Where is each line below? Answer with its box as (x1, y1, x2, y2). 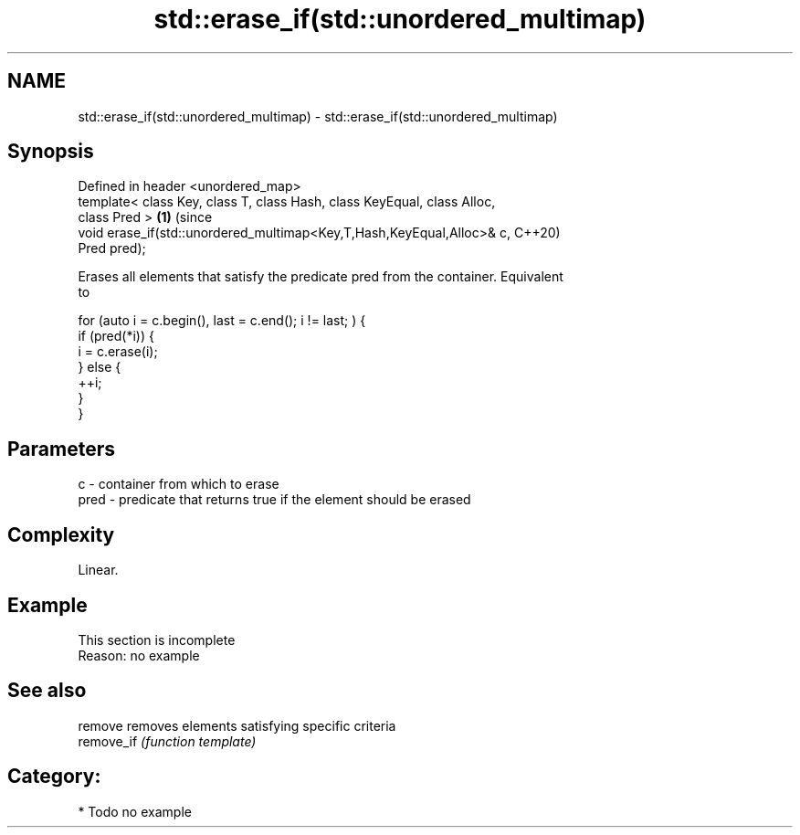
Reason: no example (78, 647, 200, 663)
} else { (78, 359, 121, 375)
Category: (7, 765, 101, 788)
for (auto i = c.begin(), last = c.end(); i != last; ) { (78, 312, 366, 329)
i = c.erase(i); (78, 344, 158, 360)
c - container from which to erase (78, 476, 279, 492)
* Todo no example (78, 803, 192, 819)
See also (7, 679, 87, 703)
